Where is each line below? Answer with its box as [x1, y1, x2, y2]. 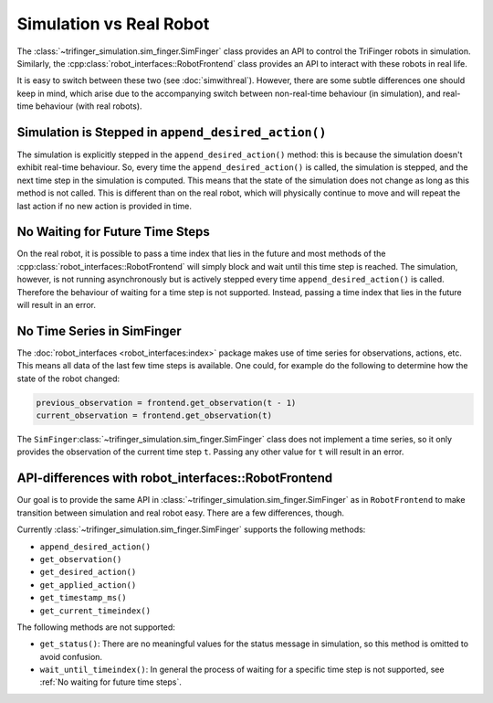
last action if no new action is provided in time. [16, 200, 192, 211]
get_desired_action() [39, 567, 137, 578]
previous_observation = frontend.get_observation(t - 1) [36, 398, 297, 408]
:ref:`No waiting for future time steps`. [39, 676, 182, 687]
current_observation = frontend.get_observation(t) [36, 410, 273, 421]
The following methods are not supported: [16, 622, 175, 633]
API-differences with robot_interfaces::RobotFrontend [16, 471, 333, 486]
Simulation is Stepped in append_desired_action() [16, 124, 327, 140]
